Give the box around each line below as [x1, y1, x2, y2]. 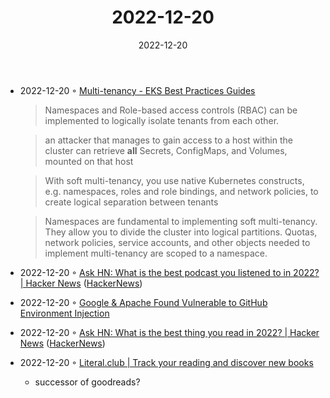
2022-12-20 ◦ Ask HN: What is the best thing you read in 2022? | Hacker [19, 326, 320, 338]
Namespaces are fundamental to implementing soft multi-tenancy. [44, 215, 318, 227]
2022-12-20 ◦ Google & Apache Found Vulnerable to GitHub [19, 296, 268, 308]
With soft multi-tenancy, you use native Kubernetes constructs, [44, 174, 305, 186]
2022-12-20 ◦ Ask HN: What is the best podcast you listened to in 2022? [19, 266, 320, 278]
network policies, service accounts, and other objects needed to [44, 236, 311, 248]
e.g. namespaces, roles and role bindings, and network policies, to [44, 185, 319, 197]
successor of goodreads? [34, 376, 141, 388]
